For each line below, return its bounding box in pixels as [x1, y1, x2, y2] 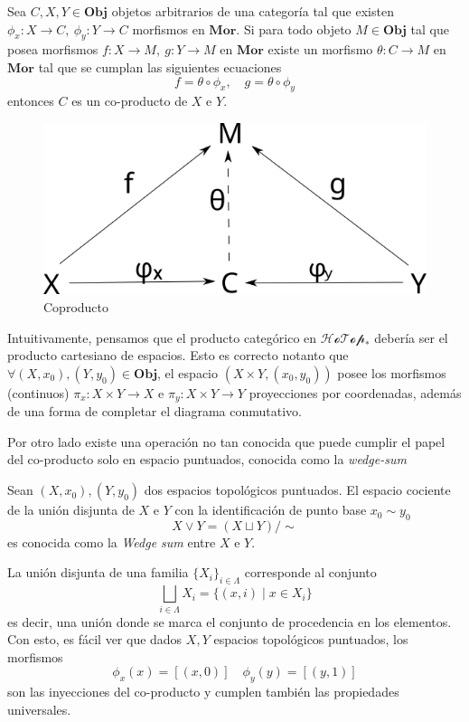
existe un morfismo [267, 40, 373, 59]
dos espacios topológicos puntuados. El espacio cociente [144, 480, 451, 499]
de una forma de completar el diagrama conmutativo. [7, 402, 303, 421]
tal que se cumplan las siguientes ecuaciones [38, 57, 282, 76]
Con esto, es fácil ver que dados [7, 630, 183, 649]
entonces [7, 91, 54, 110]
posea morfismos [7, 40, 98, 59]
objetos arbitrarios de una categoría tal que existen [111, 2, 394, 20]
